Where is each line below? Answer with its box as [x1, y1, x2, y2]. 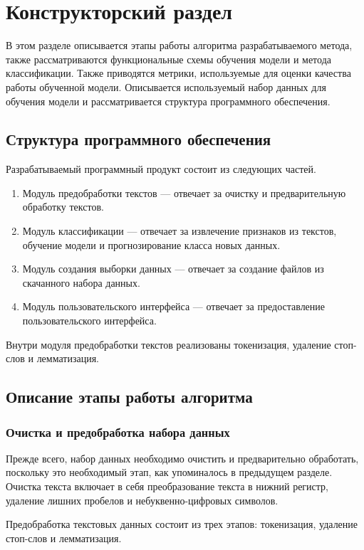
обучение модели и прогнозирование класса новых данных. [22, 237, 281, 252]
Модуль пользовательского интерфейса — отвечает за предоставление [22, 299, 326, 314]
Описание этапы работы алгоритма [6, 386, 253, 408]
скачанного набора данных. [22, 275, 140, 290]
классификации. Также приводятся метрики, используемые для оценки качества [6, 65, 351, 80]
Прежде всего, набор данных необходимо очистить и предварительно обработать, [6, 450, 359, 465]
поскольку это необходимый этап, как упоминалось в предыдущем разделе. [6, 465, 333, 480]
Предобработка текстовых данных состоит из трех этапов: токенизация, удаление [6, 517, 358, 532]
